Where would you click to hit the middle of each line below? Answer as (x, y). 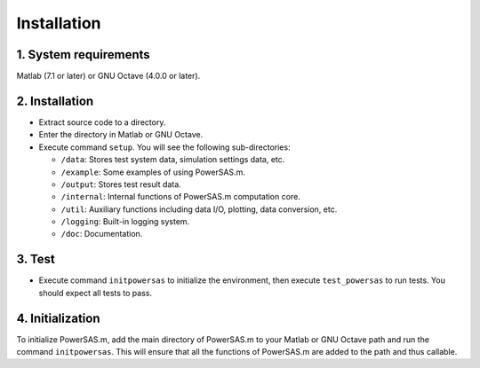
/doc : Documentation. (102, 234)
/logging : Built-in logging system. (125, 222)
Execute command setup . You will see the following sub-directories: (164, 147)
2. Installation (55, 101)
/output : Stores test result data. (121, 184)
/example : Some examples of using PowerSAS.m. (153, 172)
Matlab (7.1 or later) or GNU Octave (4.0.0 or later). (108, 76)
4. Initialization (59, 318)
